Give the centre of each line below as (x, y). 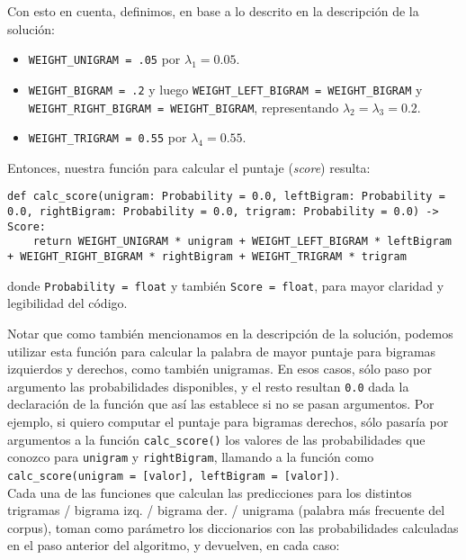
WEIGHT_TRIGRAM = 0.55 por (108, 137)
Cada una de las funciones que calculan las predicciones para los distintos (210, 492)
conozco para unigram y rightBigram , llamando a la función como (191, 457)
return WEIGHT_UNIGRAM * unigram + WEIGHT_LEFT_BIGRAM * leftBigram (242, 242)
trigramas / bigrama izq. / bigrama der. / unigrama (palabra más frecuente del (226, 510)
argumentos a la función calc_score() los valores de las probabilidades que (216, 439)
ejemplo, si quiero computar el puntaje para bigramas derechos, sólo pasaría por (228, 421)
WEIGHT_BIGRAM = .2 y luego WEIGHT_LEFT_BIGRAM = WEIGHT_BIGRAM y (225, 89)
